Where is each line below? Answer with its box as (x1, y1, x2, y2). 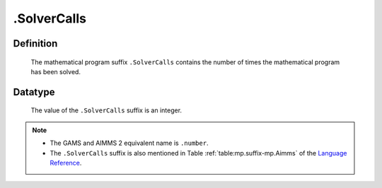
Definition (13, 37, 58, 49)
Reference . (50, 158, 82, 167)
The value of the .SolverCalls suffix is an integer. (30, 106, 183, 114)
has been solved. (30, 67, 81, 76)
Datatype (13, 86, 55, 98)
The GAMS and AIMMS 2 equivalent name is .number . (50, 139, 209, 148)
